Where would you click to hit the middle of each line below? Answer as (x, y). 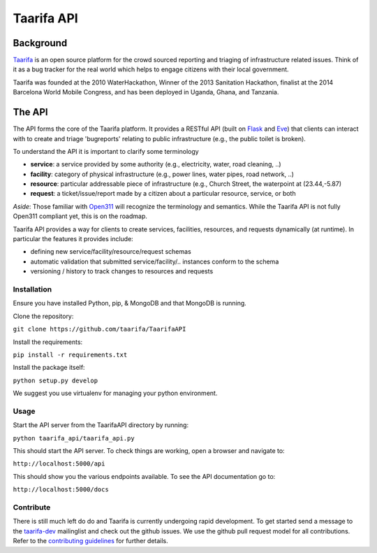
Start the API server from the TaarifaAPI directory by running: (101, 425)
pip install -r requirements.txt (70, 354)
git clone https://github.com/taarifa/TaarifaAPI (99, 329)
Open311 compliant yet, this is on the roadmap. (80, 216)
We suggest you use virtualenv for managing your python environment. (115, 393)
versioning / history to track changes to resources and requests (122, 271)
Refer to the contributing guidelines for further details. (91, 541)
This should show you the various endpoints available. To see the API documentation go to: (144, 476)
